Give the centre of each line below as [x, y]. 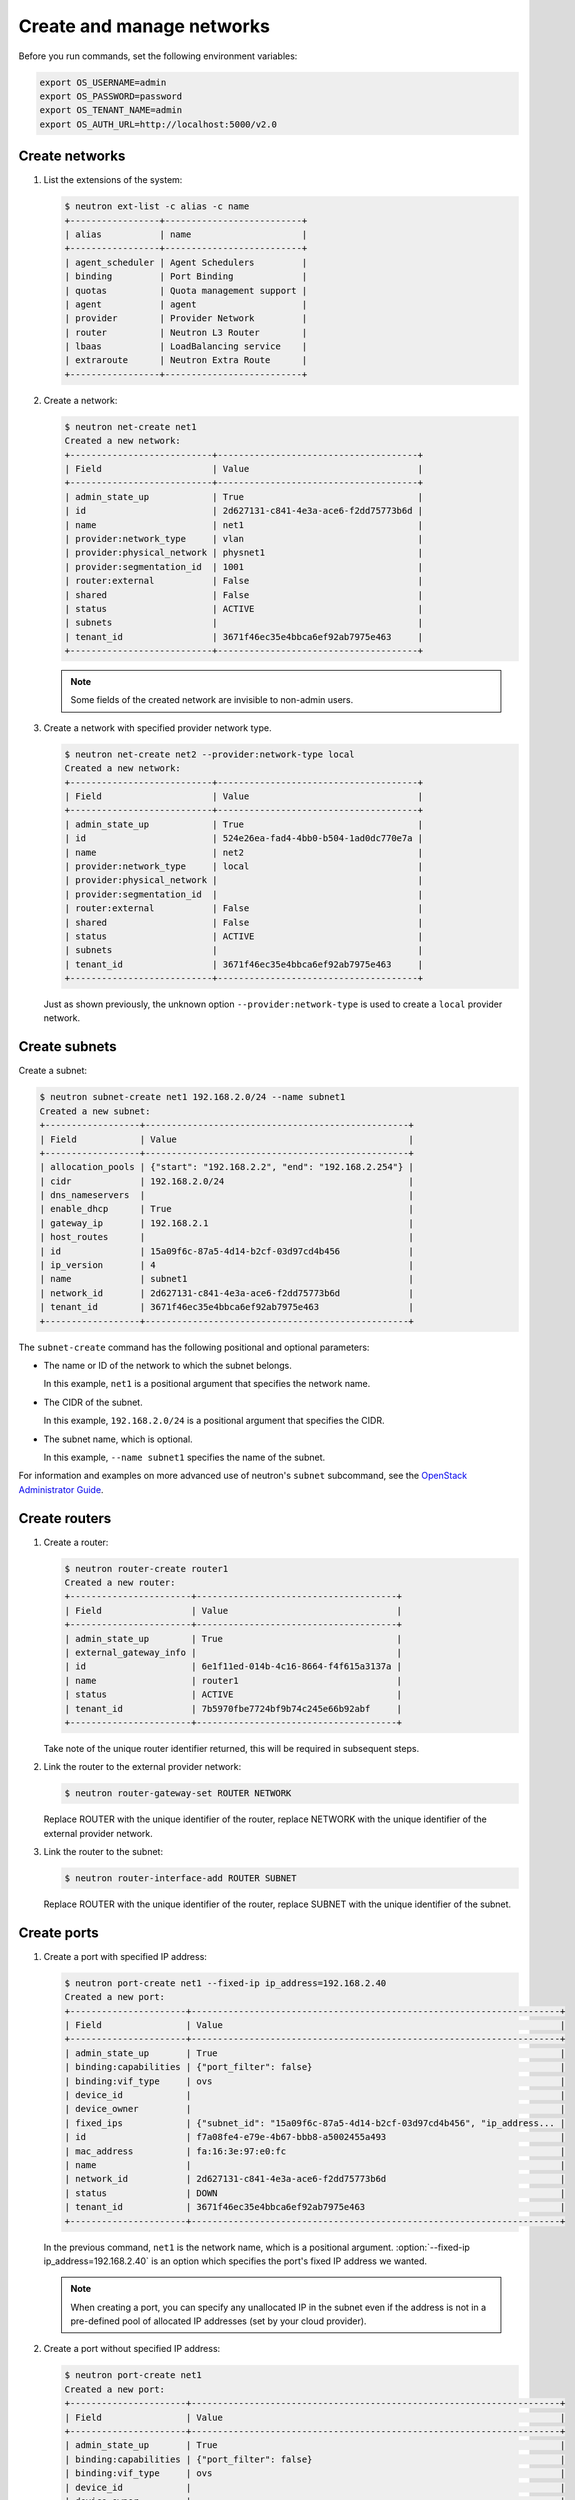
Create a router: [76, 1542]
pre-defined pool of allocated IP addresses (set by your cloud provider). [218, 2321]
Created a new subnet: [95, 1111]
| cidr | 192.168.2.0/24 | [227, 1181]
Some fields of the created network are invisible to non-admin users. [212, 700]
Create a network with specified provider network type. [157, 727]
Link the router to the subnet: [103, 1852]
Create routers [65, 1518]
